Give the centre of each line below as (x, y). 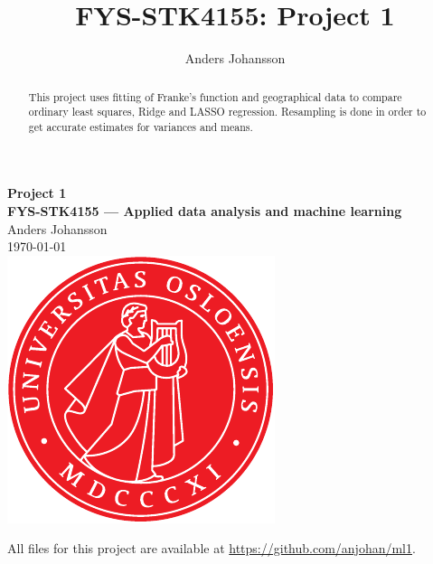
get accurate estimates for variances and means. (141, 126)
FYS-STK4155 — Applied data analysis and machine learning (205, 211)
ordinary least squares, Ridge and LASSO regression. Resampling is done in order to (227, 112)
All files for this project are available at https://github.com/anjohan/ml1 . (212, 548)
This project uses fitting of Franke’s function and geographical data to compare (215, 96)
